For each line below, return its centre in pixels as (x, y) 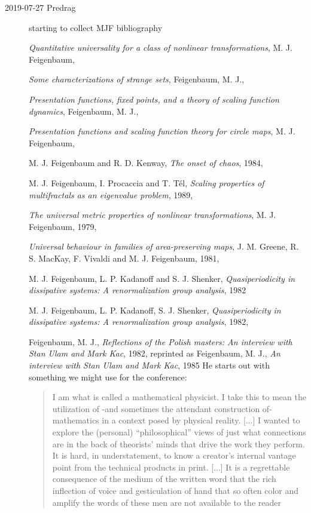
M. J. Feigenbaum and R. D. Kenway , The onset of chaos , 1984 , (146, 163)
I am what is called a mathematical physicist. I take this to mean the (179, 397)
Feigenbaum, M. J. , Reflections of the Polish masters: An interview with (161, 341)
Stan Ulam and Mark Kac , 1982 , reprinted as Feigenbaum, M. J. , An (155, 353)
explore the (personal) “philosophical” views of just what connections (179, 432)
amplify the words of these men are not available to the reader (167, 502)
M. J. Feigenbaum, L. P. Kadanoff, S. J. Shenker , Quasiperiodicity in (155, 310)
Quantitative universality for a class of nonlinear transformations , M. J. (161, 47)
